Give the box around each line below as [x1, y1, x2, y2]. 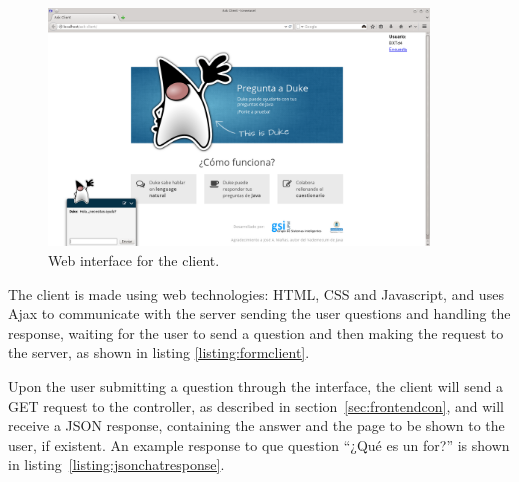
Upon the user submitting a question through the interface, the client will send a [8, 376, 504, 397]
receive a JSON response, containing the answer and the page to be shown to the [8, 415, 505, 436]
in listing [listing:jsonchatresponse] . [8, 454, 225, 475]
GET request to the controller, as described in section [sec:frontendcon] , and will [8, 395, 504, 416]
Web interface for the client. [48, 250, 220, 271]
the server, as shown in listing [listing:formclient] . [8, 342, 310, 363]
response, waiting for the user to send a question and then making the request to [8, 322, 504, 343]
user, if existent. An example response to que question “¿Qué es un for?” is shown [8, 434, 510, 455]
